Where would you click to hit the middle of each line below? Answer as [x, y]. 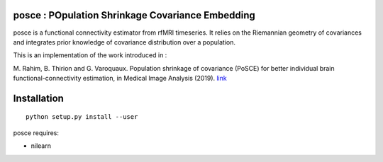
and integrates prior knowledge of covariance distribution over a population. [124, 42]
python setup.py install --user [82, 117]
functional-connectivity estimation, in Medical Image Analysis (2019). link [120, 79]
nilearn [41, 146]
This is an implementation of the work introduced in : [90, 55]
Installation [38, 98]
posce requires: [36, 133]
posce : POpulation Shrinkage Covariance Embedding [134, 15]
